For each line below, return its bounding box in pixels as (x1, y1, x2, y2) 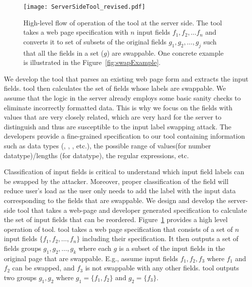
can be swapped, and (12, 263, 75, 273)
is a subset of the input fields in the (119, 243, 225, 253)
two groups (4, 272, 37, 282)
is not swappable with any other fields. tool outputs (85, 263, 239, 273)
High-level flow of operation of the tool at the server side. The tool (23, 17, 222, 27)
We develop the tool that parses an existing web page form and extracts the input (4, 73, 249, 83)
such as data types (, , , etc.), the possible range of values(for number (4, 140, 211, 150)
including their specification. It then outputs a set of (82, 233, 239, 244)
